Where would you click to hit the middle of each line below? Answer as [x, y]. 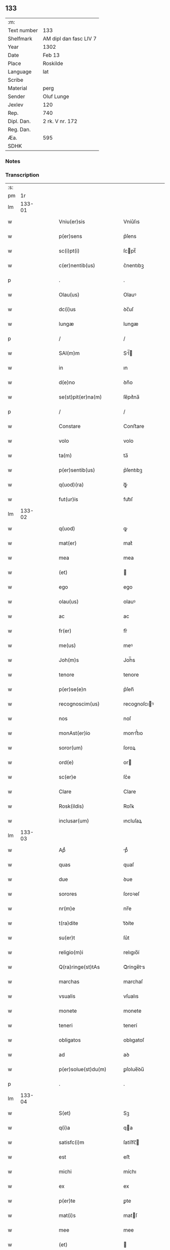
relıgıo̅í [131, 953]
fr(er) [65, 631]
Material [17, 88]
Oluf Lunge [56, 96]
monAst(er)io [75, 733]
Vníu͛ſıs [132, 222]
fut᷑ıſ [128, 499]
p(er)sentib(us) [77, 470]
